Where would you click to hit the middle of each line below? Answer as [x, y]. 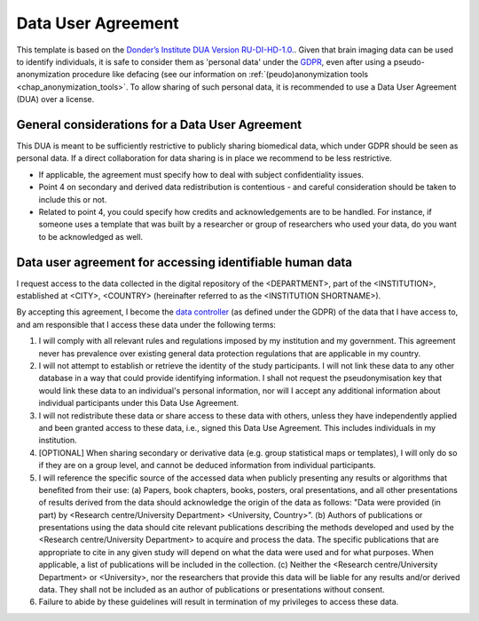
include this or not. [73, 199]
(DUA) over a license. [55, 100]
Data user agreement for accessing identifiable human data [185, 262]
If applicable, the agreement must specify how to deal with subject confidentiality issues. [201, 174]
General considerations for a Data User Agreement [159, 124]
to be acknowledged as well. [91, 236]
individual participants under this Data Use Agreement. [139, 403]
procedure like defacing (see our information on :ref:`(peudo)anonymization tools [220, 75]
